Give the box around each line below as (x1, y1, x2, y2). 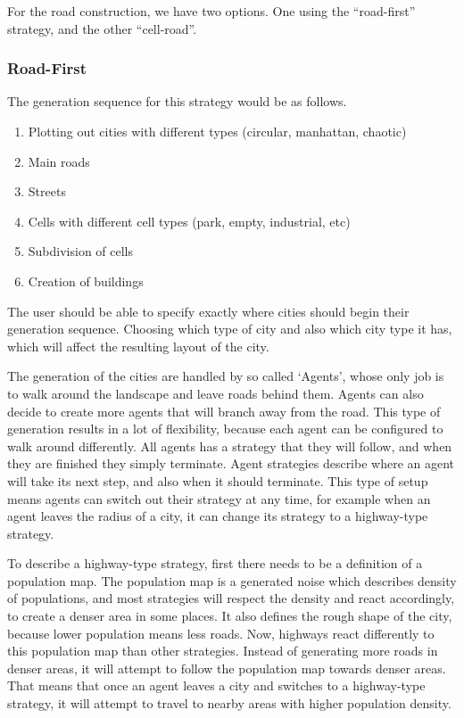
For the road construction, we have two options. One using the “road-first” (7, 2, 416, 20)
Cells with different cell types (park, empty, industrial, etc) (28, 211, 351, 230)
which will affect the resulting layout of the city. (7, 336, 269, 355)
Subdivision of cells (28, 242, 134, 260)
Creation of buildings (28, 271, 144, 290)
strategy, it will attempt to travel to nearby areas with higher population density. (7, 694, 452, 713)
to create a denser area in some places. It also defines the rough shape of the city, (7, 607, 452, 625)
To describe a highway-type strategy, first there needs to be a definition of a (7, 554, 423, 573)
